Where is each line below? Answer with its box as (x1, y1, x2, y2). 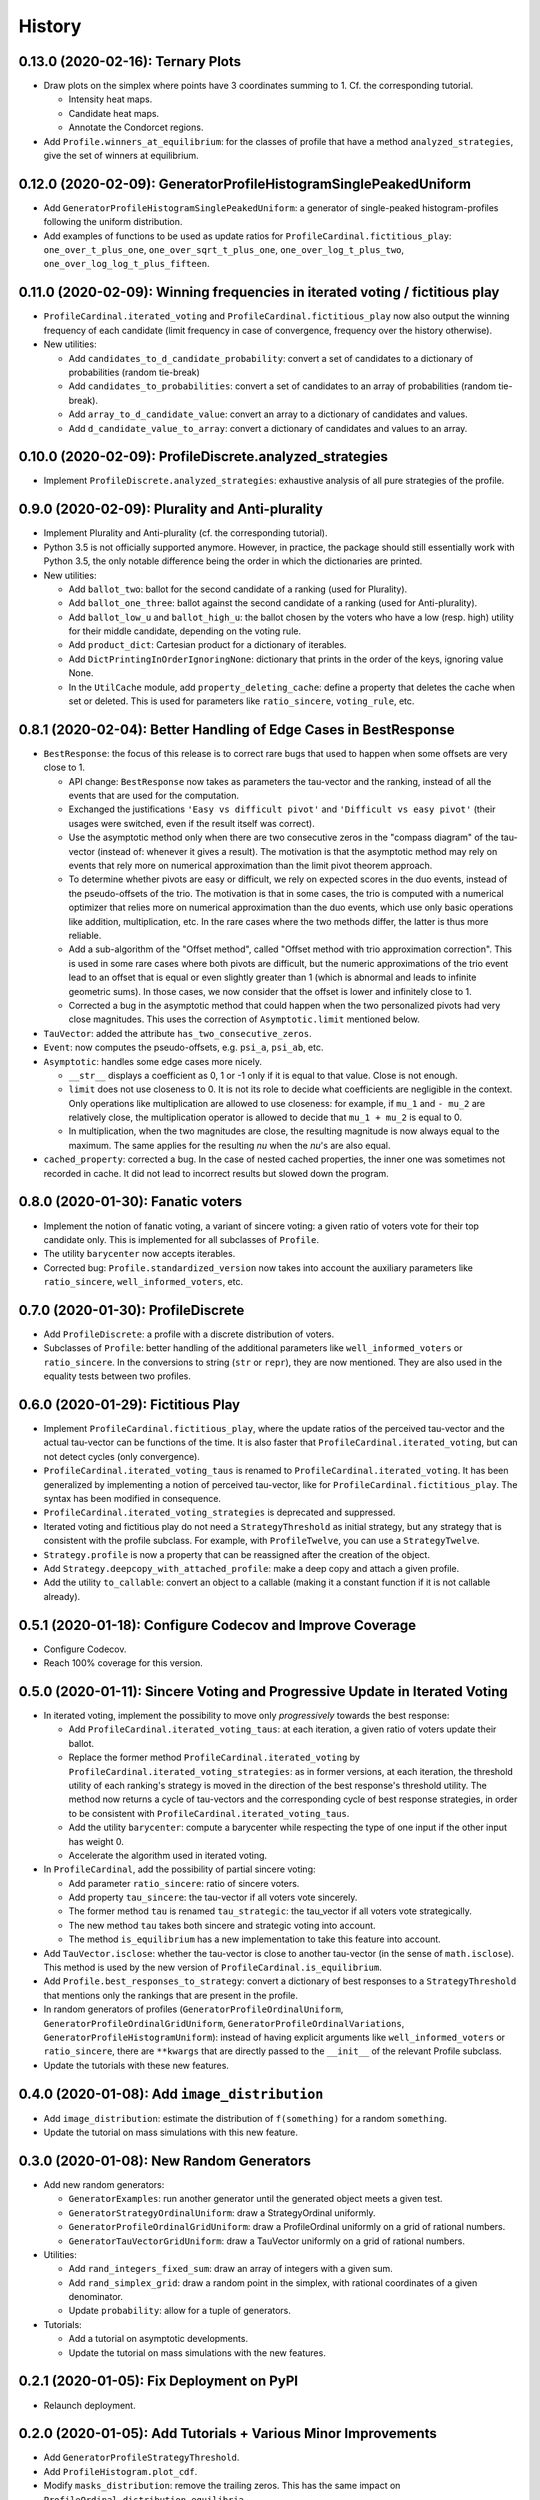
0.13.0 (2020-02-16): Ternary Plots (18, 53, 242, 70)
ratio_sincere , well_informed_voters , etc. (43, 1276, 244, 1288)
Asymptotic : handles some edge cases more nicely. (43, 1055, 262, 1067)
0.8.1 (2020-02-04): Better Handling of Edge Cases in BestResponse (18, 721, 455, 738)
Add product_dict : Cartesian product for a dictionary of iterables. (68, 639, 347, 651)
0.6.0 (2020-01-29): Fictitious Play (18, 1396, 240, 1413)
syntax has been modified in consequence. (43, 1493, 222, 1505)
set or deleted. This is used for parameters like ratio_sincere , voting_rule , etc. (68, 695, 415, 707)
